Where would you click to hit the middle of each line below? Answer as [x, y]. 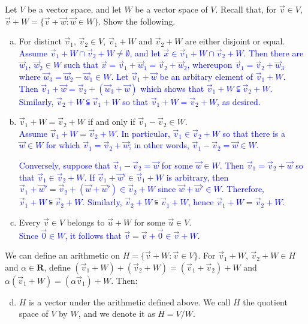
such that [81, 64]
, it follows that [93, 235]
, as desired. [239, 101]
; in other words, [159, 145]
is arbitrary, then [197, 177]
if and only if [111, 121]
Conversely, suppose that [64, 165]
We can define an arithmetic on [63, 255]
